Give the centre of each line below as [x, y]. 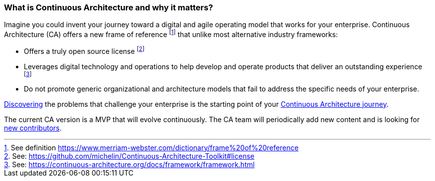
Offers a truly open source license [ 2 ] [84, 50]
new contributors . [33, 128]
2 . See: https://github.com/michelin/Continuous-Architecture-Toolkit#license [129, 156]
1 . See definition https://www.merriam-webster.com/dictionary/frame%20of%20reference [151, 147]
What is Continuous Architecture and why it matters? [109, 7]
